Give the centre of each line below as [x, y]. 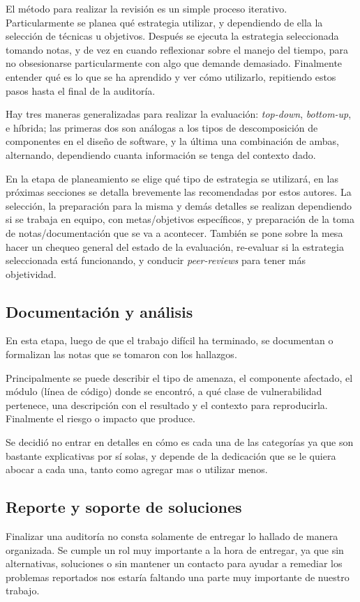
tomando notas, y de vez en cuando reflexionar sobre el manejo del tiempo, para [177, 49]
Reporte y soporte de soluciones [124, 507]
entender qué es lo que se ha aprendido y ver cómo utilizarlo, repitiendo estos [171, 76]
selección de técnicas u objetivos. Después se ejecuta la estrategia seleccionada [172, 36]
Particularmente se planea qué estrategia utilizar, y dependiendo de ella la [164, 22]
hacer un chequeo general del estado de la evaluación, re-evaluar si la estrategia [175, 246]
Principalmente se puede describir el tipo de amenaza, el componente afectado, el [179, 377]
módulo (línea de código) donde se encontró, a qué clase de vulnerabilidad [164, 391]
